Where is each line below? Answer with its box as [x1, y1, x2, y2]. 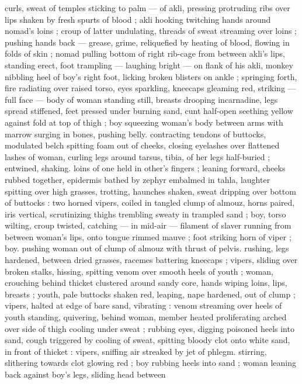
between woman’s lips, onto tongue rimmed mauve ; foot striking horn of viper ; [5, 230, 291, 243]
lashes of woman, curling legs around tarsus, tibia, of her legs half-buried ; [5, 150, 270, 162]
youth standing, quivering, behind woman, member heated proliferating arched [5, 311, 287, 323]
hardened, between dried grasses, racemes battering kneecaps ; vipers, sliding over [5, 254, 298, 266]
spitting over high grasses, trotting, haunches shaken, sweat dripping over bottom [5, 185, 296, 197]
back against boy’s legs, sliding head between [5, 368, 166, 380]
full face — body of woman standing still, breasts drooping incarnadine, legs [5, 93, 278, 105]
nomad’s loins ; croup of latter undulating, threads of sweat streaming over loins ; [5, 25, 297, 37]
